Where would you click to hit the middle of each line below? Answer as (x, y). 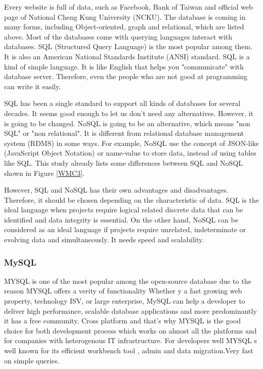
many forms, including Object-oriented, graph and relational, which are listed (124, 27)
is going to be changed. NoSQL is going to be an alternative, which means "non (127, 123)
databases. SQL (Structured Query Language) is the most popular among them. (128, 46)
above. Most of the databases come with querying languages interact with (118, 36)
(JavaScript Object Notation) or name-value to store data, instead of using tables (130, 153)
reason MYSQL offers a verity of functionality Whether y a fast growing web (123, 291)
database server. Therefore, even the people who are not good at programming (126, 76)
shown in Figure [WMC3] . (45, 173)
